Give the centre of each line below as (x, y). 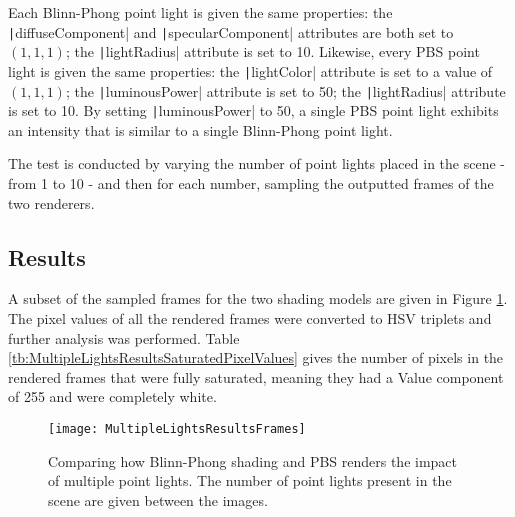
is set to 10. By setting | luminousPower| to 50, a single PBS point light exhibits (253, 110)
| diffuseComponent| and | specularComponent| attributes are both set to (231, 31)
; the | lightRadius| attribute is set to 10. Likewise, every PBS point (272, 51)
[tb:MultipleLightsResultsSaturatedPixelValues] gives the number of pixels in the (256, 357)
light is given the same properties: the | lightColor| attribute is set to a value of (250, 70)
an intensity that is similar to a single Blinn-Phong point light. (200, 129)
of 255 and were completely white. (112, 396)
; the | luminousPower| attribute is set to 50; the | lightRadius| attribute (285, 90)
